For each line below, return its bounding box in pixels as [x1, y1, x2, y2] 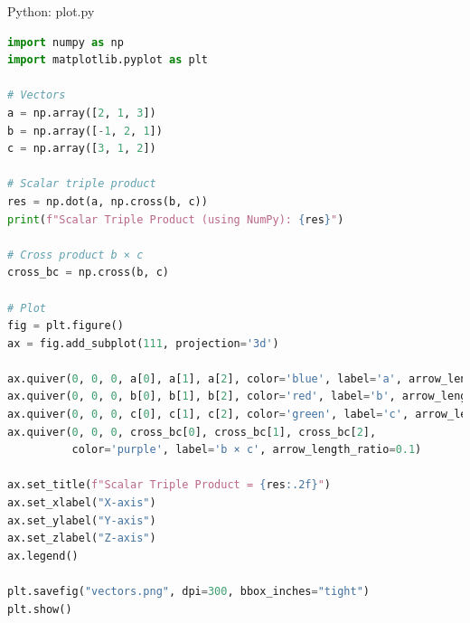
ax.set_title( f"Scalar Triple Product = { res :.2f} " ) [7, 478, 332, 492]
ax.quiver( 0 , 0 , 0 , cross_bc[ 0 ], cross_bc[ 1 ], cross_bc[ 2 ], [7, 425, 377, 439]
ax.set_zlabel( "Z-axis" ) [7, 532, 156, 545]
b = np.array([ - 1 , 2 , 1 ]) [7, 124, 163, 137]
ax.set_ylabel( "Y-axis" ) [7, 514, 156, 527]
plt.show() [7, 602, 72, 616]
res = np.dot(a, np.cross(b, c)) [7, 194, 208, 208]
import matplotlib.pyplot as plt [7, 53, 208, 67]
